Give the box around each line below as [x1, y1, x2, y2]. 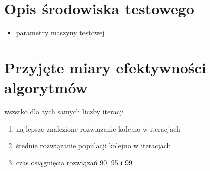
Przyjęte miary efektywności [4, 57, 206, 77]
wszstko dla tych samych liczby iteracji [4, 106, 124, 117]
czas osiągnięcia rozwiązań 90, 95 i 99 [16, 157, 133, 167]
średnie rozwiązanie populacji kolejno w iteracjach [16, 140, 171, 151]
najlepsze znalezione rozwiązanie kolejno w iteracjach [16, 123, 180, 134]
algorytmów [4, 77, 88, 98]
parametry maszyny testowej [16, 27, 105, 38]
